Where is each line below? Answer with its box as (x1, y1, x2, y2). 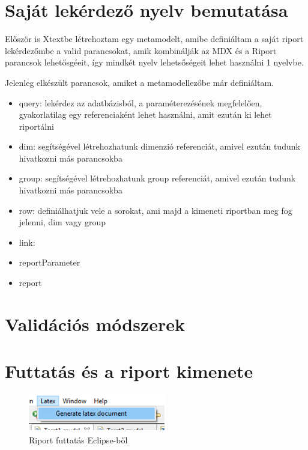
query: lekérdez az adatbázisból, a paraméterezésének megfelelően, (19, 96, 262, 109)
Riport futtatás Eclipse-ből (29, 433, 128, 446)
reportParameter (19, 256, 80, 269)
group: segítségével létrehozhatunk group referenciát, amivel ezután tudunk (19, 172, 296, 184)
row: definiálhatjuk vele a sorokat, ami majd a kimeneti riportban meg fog (19, 204, 292, 216)
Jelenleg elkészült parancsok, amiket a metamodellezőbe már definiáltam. (5, 76, 274, 88)
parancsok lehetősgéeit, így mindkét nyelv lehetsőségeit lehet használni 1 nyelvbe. (5, 56, 304, 68)
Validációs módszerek (5, 311, 185, 336)
